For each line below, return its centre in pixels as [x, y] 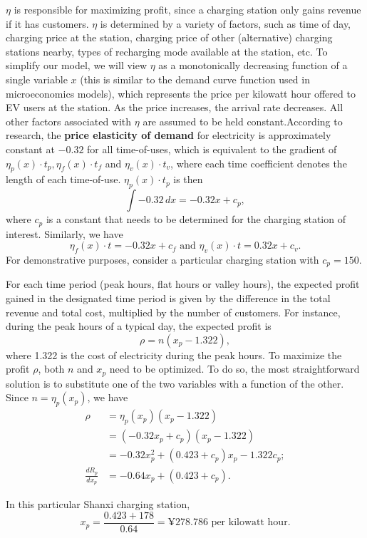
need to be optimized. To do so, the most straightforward [234, 369]
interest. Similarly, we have [64, 233]
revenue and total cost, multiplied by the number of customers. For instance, [173, 312]
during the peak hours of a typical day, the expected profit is [139, 326]
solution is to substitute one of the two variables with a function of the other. [175, 383]
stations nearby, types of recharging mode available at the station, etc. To [167, 51]
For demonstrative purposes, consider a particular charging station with [162, 259]
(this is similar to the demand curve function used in [195, 79]
